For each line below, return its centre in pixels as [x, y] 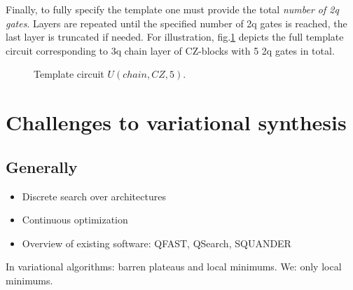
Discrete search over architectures [94, 196]
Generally [42, 166]
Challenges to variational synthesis [176, 122]
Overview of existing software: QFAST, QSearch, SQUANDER [157, 243]
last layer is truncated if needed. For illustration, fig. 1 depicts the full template [175, 37]
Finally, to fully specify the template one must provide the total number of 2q [172, 9]
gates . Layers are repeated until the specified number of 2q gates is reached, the [176, 23]
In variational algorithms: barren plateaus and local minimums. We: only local [174, 267]
